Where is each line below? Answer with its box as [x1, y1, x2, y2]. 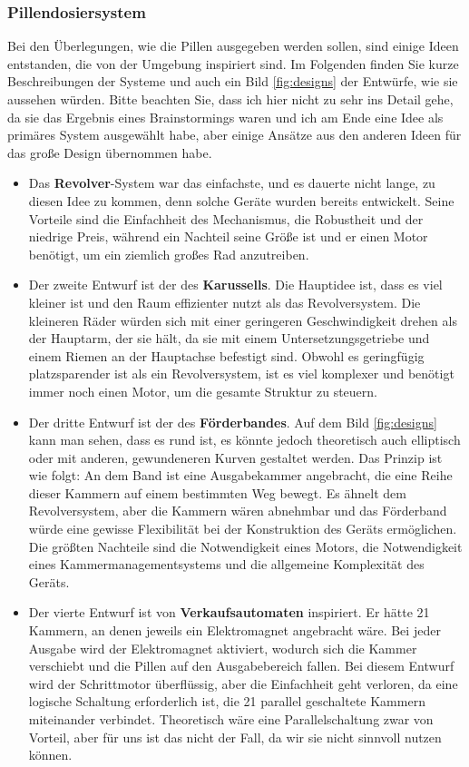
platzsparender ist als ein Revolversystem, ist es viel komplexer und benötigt [28, 364, 454, 383]
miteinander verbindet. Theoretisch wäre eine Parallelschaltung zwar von [28, 710, 434, 728]
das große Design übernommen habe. [7, 143, 212, 162]
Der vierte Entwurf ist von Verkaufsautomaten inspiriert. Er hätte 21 [28, 603, 430, 622]
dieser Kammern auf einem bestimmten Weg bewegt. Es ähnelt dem [28, 483, 406, 502]
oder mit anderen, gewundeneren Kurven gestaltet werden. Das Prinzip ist [28, 447, 443, 467]
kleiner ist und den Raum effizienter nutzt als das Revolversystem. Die [28, 292, 421, 311]
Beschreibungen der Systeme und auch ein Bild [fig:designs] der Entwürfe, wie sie [7, 72, 458, 91]
